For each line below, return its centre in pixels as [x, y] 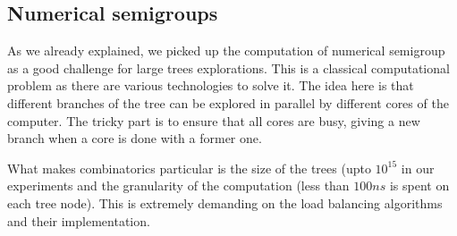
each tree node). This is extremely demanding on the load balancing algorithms [225, 202]
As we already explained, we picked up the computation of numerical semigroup [226, 51]
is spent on [419, 185]
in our [418, 168]
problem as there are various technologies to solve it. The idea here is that [211, 85]
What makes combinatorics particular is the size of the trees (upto [189, 168]
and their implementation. [79, 220]
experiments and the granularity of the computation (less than [178, 185]
